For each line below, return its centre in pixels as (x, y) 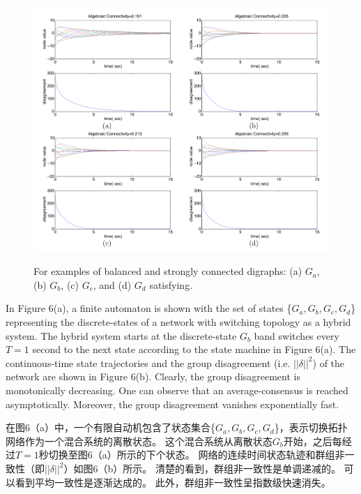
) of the (329, 362)
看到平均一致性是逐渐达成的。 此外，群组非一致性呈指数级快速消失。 (173, 482)
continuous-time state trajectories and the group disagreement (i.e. (148, 362)
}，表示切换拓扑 (311, 427)
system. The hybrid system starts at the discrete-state (121, 335)
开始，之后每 (313, 441)
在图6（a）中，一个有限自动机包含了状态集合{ (110, 427)
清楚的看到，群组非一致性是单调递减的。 (248, 469)
